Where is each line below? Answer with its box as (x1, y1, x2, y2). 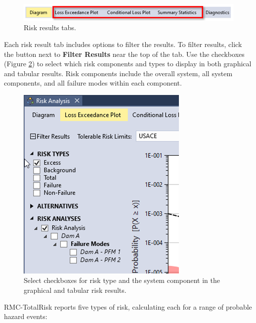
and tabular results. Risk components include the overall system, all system (4, 68, 233, 78)
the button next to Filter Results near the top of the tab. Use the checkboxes (4, 48, 245, 59)
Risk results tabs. (24, 22, 76, 33)
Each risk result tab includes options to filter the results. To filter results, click (4, 39, 242, 49)
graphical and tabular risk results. (24, 285, 127, 295)
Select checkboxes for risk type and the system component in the (24, 275, 220, 285)
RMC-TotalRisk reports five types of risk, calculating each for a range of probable (4, 301, 252, 312)
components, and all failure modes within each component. (4, 78, 182, 88)
